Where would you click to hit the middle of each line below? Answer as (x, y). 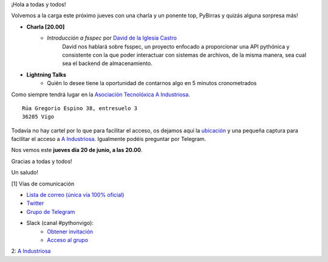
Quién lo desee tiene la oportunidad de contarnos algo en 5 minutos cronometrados (152, 83)
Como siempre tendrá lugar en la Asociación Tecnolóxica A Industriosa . (101, 94)
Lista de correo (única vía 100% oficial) (75, 195)
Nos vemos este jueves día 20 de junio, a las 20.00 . (77, 150)
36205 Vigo (38, 117)
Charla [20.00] (46, 27)
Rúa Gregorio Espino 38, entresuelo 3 (80, 108)
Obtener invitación (70, 232)
